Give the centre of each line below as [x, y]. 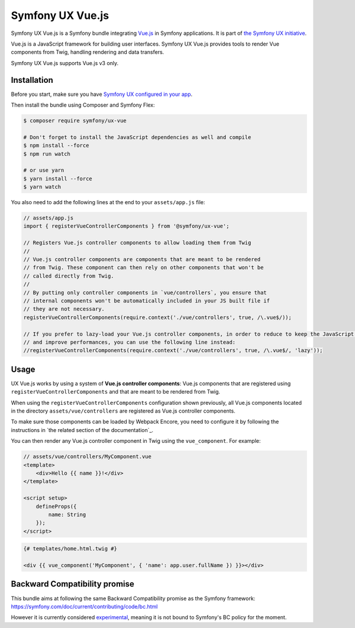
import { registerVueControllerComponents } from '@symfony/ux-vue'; [126, 226]
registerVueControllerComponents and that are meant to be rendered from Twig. [116, 392]
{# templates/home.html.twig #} [70, 549]
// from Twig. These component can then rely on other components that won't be [143, 268]
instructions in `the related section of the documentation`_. [82, 430]
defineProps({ [56, 506]
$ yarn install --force [58, 178]
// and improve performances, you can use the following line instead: [130, 342]
